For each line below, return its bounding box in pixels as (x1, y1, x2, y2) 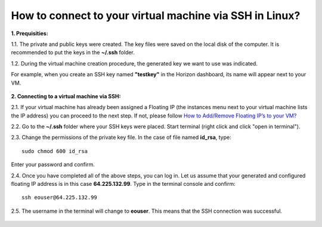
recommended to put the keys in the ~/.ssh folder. (11, 49, 135, 56)
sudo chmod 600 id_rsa (21, 148, 88, 154)
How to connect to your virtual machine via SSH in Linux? (11, 9, 301, 22)
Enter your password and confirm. (11, 161, 95, 168)
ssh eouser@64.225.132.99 (21, 194, 98, 201)
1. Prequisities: (11, 30, 49, 37)
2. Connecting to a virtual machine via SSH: (11, 92, 121, 99)
